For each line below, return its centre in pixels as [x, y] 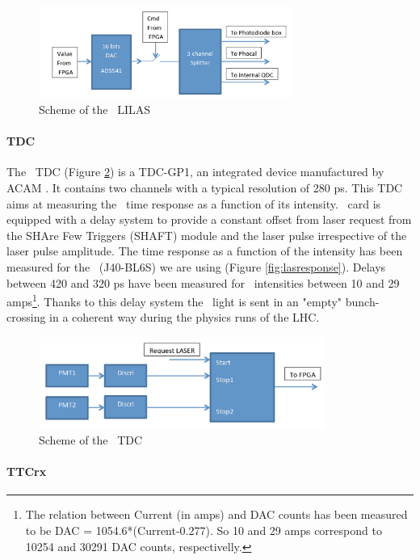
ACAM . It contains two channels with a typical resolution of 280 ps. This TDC [205, 187]
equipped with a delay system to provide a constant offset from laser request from [209, 219]
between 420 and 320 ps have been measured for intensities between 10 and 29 [203, 282]
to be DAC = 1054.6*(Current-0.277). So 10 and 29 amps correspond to [204, 530]
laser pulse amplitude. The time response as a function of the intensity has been [205, 251]
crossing [26, 317]
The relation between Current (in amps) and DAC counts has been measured [216, 514]
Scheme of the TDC [91, 439]
